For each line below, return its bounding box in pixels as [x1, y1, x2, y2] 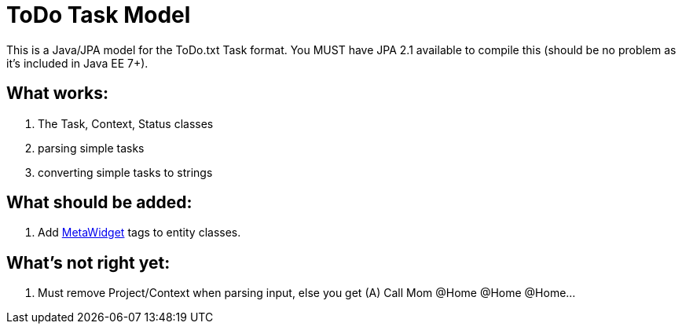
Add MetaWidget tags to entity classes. [38, 225, 241, 240]
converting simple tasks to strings [38, 165, 213, 179]
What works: [6, 83, 108, 104]
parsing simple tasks [38, 141, 145, 155]
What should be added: [6, 192, 192, 213]
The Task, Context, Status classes [38, 116, 214, 130]
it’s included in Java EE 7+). [6, 56, 148, 70]
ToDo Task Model [6, 2, 191, 28]
